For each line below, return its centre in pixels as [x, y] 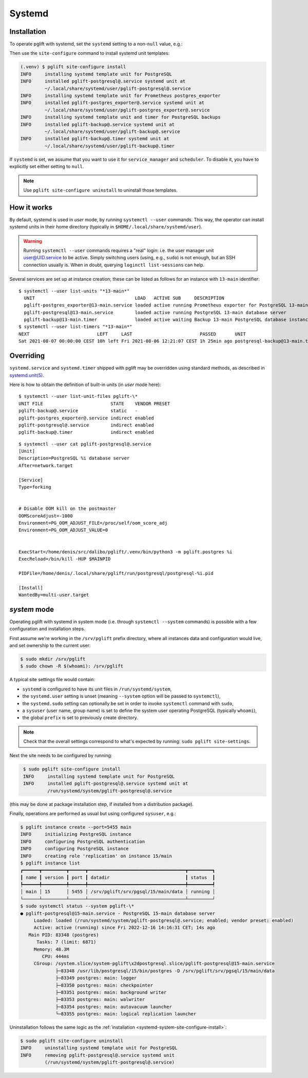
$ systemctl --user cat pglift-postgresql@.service [85, 444]
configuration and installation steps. [47, 629]
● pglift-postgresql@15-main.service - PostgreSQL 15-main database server [118, 913]
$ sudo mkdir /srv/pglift [53, 659]
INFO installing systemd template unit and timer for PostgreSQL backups [120, 117]
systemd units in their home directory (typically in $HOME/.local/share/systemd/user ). [106, 227]
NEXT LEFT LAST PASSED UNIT [132, 334]
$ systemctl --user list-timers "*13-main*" [76, 327]
